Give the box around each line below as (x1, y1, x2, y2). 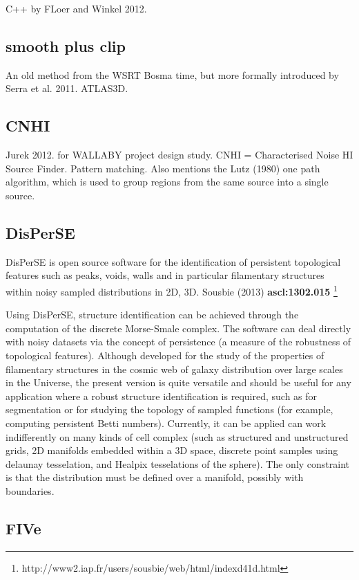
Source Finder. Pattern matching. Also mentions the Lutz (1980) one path (6, 161, 320, 175)
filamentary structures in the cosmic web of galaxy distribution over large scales (6, 361, 343, 376)
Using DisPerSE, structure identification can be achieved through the (6, 307, 299, 322)
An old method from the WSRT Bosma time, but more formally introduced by (6, 67, 339, 82)
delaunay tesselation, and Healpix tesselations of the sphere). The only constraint (6, 456, 350, 471)
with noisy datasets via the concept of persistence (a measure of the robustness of (6, 334, 351, 349)
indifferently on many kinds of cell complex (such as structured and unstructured (6, 429, 349, 444)
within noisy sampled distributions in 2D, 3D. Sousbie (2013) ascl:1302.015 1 (6, 282, 338, 298)
